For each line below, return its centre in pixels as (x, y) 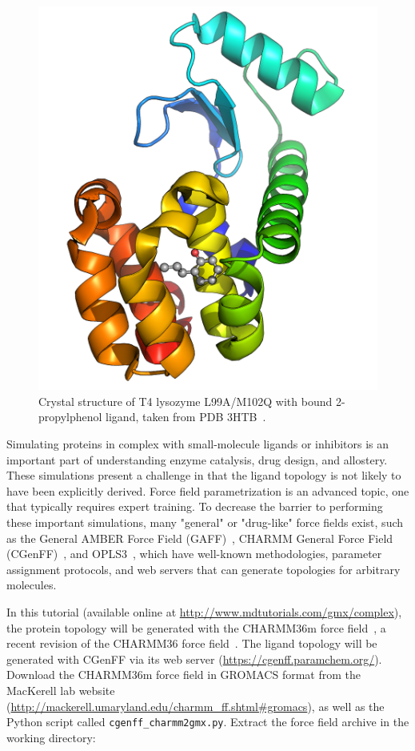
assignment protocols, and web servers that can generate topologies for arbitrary (204, 569)
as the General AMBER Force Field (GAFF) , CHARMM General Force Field (200, 538)
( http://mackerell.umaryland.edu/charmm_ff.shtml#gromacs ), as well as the (196, 706)
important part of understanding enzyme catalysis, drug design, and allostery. (197, 459)
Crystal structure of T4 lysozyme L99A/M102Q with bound (186, 401)
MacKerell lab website (61, 690)
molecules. (32, 585)
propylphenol (70, 417)
